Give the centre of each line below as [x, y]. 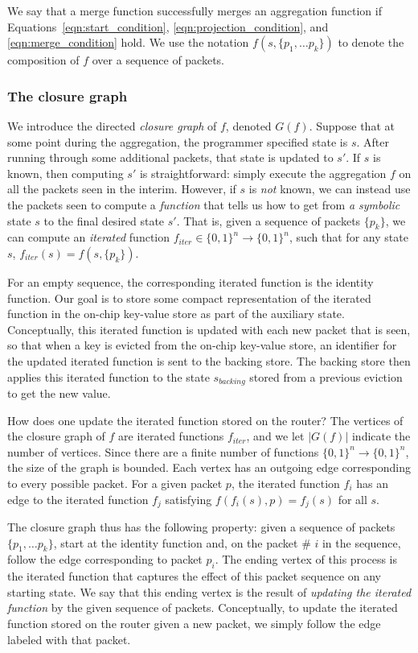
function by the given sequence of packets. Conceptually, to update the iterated [203, 608]
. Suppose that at [352, 126]
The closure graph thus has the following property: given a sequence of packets [201, 526]
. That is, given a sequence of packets [268, 220]
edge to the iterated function [78, 499]
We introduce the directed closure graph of [112, 126]
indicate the [381, 436]
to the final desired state [104, 220]
